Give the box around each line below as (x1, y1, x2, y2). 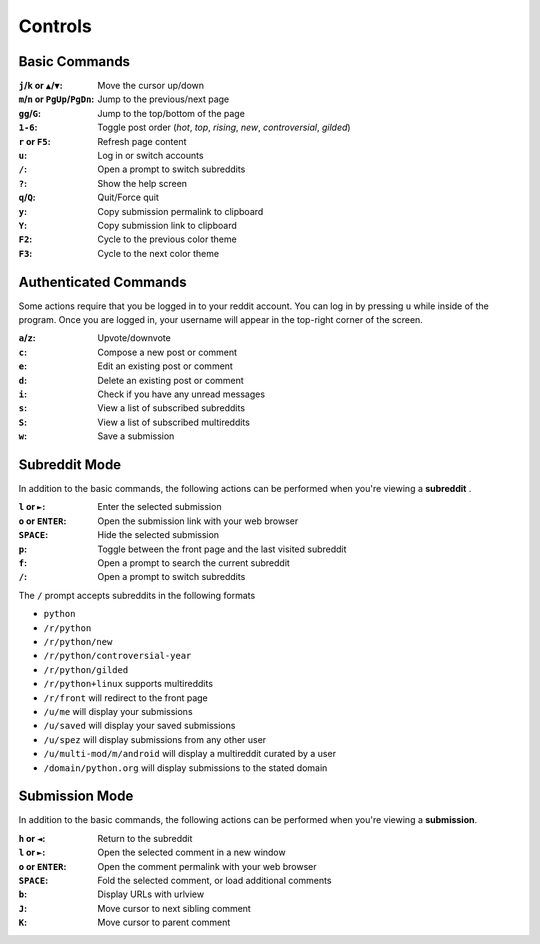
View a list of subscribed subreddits (97, 402, 245, 414)
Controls (18, 15, 92, 37)
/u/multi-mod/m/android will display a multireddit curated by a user (43, 748, 337, 760)
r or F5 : (18, 135, 51, 147)
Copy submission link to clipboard (97, 219, 237, 231)
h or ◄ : (18, 832, 46, 844)
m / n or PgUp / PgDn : (18, 93, 95, 105)
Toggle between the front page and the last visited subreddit (97, 543, 347, 555)
